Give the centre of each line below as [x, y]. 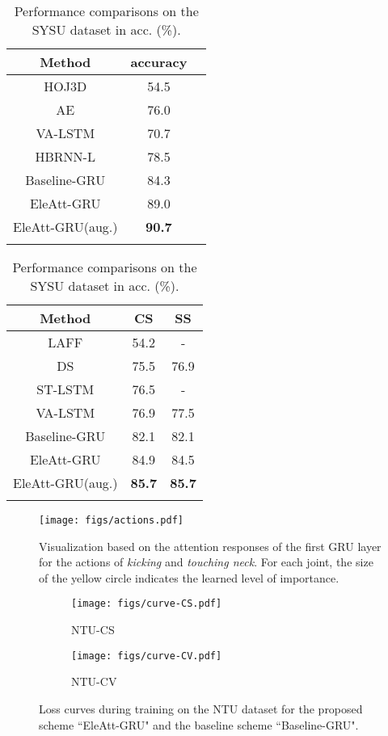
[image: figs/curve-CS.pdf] [147, 604]
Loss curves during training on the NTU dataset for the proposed [201, 708]
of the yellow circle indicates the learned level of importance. [189, 577]
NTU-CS [93, 630]
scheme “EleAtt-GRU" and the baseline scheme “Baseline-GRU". [199, 724]
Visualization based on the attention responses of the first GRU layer [210, 546]
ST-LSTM [65, 389]
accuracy [159, 62]
